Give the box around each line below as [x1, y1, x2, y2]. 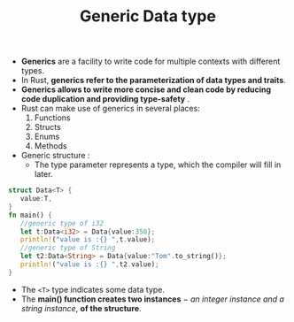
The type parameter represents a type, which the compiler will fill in [34, 159, 282, 170]
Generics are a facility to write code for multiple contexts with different [20, 56, 281, 67]
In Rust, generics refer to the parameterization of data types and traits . [20, 75, 287, 86]
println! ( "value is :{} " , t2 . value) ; [19, 260, 160, 269]
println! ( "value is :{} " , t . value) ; [19, 235, 156, 244]
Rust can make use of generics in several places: [20, 103, 200, 114]
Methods [34, 141, 67, 151]
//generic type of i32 [19, 218, 104, 227]
